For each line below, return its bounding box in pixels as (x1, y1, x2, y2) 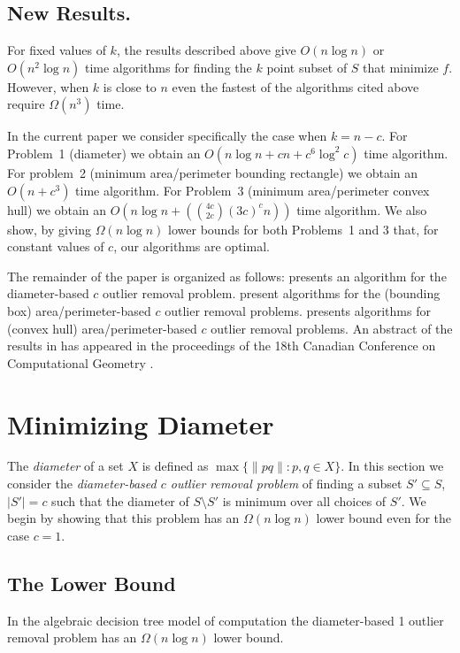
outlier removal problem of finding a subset (170, 474, 402, 493)
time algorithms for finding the (84, 58, 252, 76)
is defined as (142, 457, 209, 475)
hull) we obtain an (7, 200, 107, 219)
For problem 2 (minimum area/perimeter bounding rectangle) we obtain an (7, 163, 418, 181)
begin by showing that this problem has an (7, 509, 240, 527)
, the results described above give (116, 41, 296, 59)
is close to (103, 77, 157, 96)
